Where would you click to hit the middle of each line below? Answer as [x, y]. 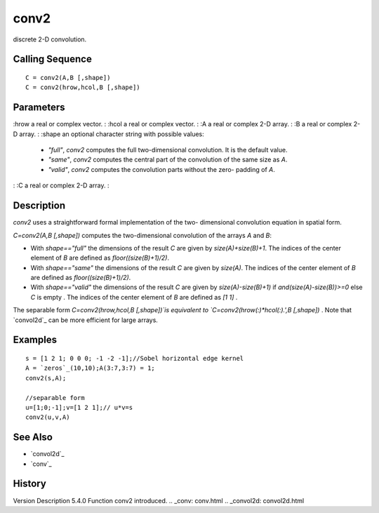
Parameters [39, 108]
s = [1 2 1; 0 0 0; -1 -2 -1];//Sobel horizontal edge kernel [135, 359]
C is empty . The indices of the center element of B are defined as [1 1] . [134, 297]
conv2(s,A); [46, 378]
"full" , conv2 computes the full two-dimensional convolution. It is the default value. [168, 150]
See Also [33, 438]
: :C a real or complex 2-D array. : [61, 185]
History [30, 484]
